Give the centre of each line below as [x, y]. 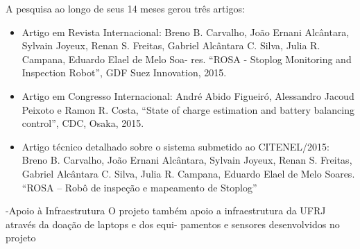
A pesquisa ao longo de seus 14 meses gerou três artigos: [125, 8]
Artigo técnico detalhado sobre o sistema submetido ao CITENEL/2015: [175, 146]
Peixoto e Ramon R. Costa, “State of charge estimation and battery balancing [188, 109]
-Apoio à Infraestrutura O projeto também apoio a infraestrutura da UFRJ [166, 211]
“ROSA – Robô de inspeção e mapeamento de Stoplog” [139, 187]
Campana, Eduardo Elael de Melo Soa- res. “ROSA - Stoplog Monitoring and [187, 59]
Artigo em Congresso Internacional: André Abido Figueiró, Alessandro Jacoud [188, 95]
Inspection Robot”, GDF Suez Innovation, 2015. [124, 72]
